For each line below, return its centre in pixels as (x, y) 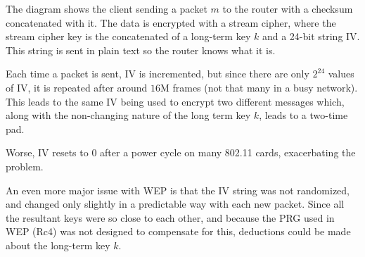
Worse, (20, 152)
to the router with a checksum (288, 8)
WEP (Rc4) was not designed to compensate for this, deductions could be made (178, 231)
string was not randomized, (291, 190)
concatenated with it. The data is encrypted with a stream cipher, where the (171, 22)
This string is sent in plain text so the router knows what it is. (141, 50)
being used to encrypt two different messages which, (232, 101)
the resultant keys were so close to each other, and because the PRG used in (170, 217)
